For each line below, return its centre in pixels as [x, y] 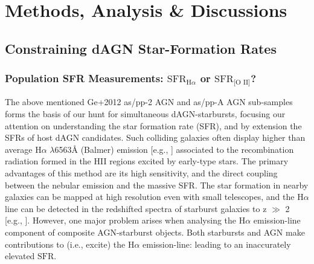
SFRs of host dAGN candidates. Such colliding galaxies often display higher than [155, 137]
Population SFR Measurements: [84, 78]
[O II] [242, 83]
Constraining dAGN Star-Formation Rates [141, 48]
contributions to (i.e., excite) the [65, 244]
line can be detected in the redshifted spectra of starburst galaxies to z [136, 208]
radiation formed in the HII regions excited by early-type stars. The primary [147, 161]
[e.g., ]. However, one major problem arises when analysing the [121, 220]
